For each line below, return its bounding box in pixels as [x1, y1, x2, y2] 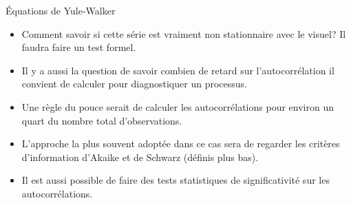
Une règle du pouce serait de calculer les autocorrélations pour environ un [21, 99, 334, 114]
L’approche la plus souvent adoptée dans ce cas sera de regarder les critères [21, 136, 340, 151]
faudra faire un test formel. [21, 40, 136, 54]
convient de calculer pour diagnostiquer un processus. [21, 76, 247, 91]
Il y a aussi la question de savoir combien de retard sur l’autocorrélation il [21, 63, 334, 77]
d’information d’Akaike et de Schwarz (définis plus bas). [21, 149, 259, 164]
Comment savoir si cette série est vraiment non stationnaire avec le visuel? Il [21, 26, 346, 41]
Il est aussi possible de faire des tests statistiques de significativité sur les [21, 173, 330, 187]
